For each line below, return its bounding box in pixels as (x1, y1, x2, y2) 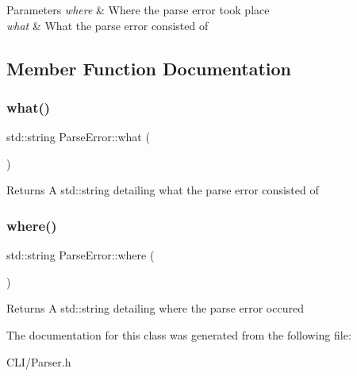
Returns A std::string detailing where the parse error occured (6, 300, 304, 317)
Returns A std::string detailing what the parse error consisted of (6, 182, 319, 198)
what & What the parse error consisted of (6, 17, 209, 33)
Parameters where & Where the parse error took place (6, 2, 270, 17)
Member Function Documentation (6, 56, 292, 80)
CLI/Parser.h (6, 353, 71, 370)
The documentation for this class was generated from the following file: (6, 326, 351, 343)
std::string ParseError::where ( (6, 247, 155, 263)
